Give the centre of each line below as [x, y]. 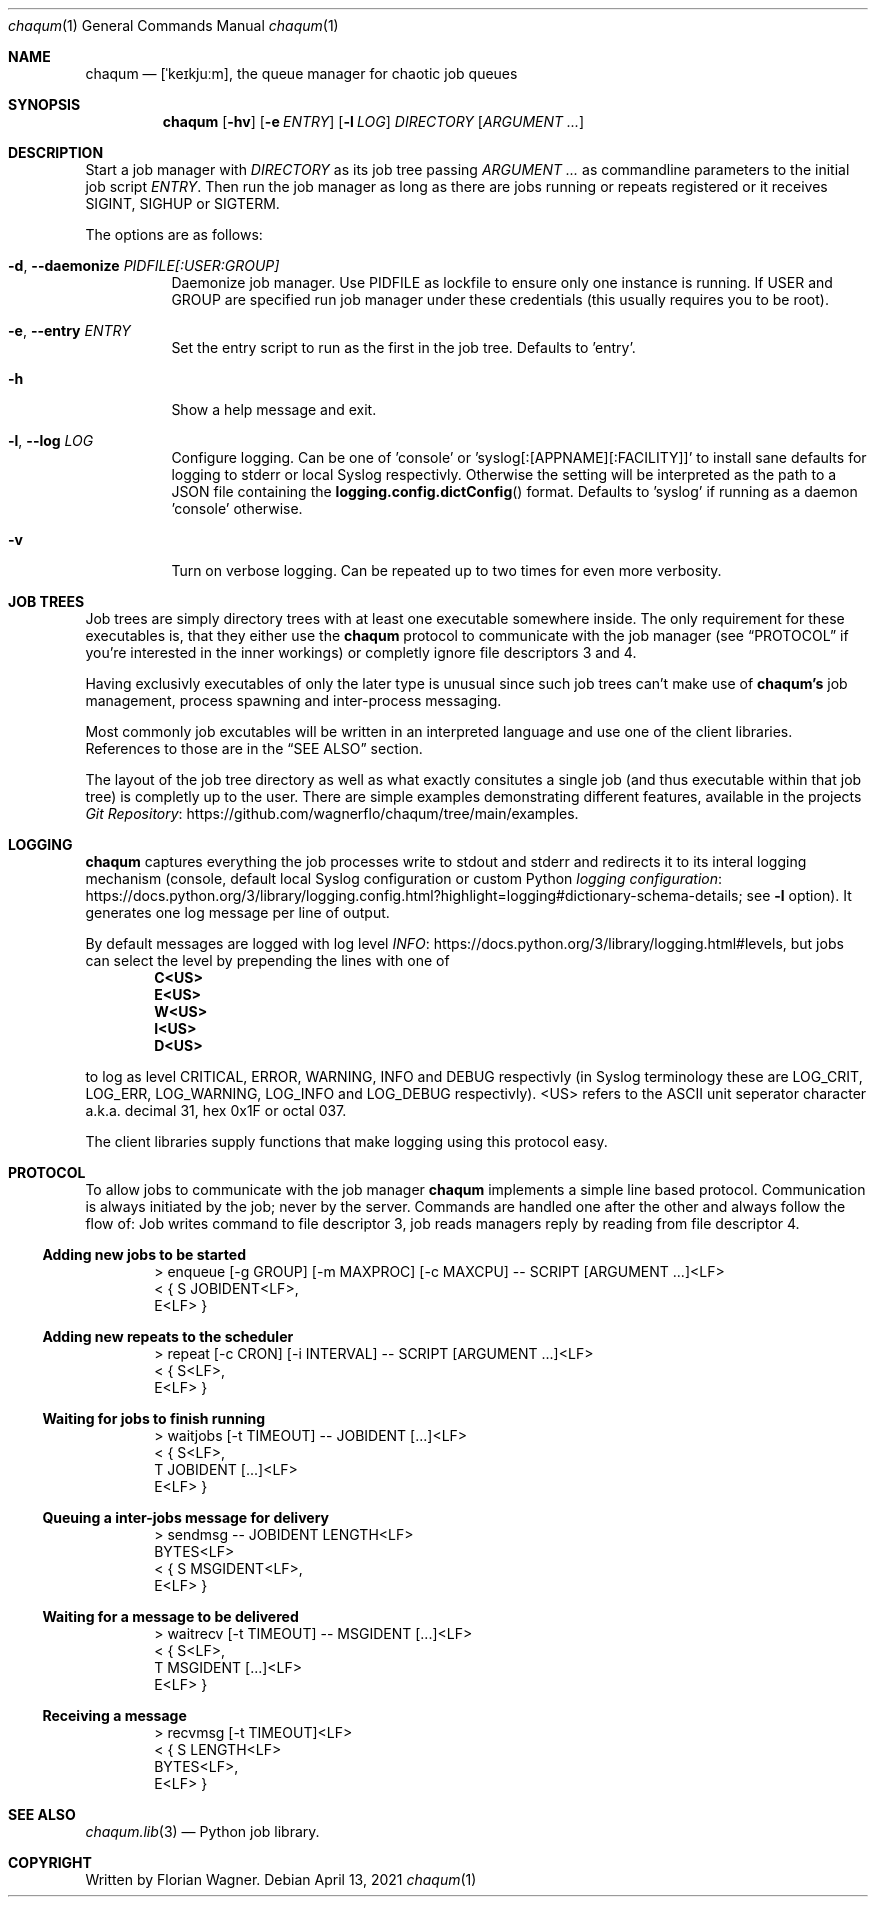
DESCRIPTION [56, 152]
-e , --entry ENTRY [69, 330]
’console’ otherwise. [237, 508]
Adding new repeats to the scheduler [168, 1336]
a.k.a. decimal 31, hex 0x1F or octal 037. [216, 1110]
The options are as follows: [174, 234]
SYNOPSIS [44, 104]
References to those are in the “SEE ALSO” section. [254, 748]
